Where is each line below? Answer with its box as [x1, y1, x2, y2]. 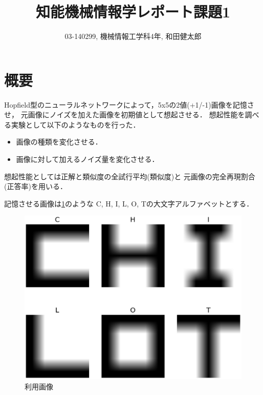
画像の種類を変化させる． [16, 136, 102, 147]
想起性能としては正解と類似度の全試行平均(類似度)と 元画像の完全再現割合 [4, 171, 255, 181]
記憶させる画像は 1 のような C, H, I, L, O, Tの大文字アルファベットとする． [4, 198, 254, 209]
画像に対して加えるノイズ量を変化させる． [16, 154, 159, 164]
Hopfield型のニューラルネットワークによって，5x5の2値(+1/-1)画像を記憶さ [4, 99, 254, 110]
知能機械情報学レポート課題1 [35, 1, 231, 22]
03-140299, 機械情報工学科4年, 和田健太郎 [64, 31, 202, 41]
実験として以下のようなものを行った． [11, 119, 140, 130]
